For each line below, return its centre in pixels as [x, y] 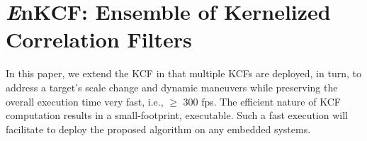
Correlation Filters [99, 39]
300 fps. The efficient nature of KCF [262, 101]
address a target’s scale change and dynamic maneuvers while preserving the [172, 87]
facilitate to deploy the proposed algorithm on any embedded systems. [158, 129]
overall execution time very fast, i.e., [85, 101]
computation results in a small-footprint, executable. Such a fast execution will [177, 115]
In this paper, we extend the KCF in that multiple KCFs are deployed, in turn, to [183, 73]
